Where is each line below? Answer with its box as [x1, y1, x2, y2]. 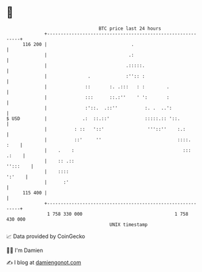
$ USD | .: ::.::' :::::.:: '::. [6, 115, 181, 122]
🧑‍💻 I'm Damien [6, 247, 44, 254]
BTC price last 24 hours [98, 25, 162, 32]
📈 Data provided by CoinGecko [6, 233, 86, 240]
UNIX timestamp [109, 221, 148, 228]
